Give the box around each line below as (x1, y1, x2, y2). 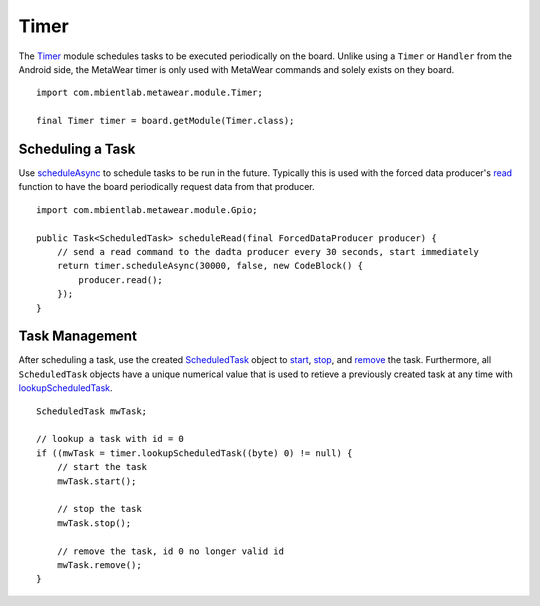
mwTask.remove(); (56, 559, 142, 570)
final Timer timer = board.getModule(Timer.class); (36, 115, 295, 127)
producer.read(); (78, 274, 164, 285)
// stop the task (56, 503, 142, 515)
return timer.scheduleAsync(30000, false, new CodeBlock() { (56, 260, 364, 272)
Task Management (18, 328, 137, 345)
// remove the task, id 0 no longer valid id (56, 545, 285, 557)
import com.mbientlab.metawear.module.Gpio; (36, 204, 259, 215)
